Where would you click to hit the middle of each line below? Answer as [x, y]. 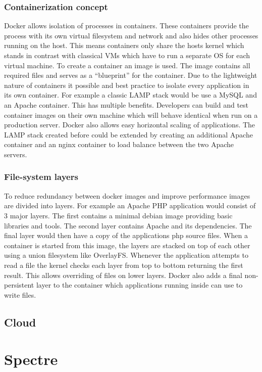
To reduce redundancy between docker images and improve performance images [127, 195]
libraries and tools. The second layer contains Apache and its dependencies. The [128, 225]
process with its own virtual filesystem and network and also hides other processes [131, 35]
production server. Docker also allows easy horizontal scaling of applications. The [130, 125]
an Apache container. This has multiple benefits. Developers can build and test [126, 104]
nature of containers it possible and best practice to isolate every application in [127, 85]
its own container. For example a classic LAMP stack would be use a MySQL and [130, 95]
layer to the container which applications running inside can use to [139, 285]
